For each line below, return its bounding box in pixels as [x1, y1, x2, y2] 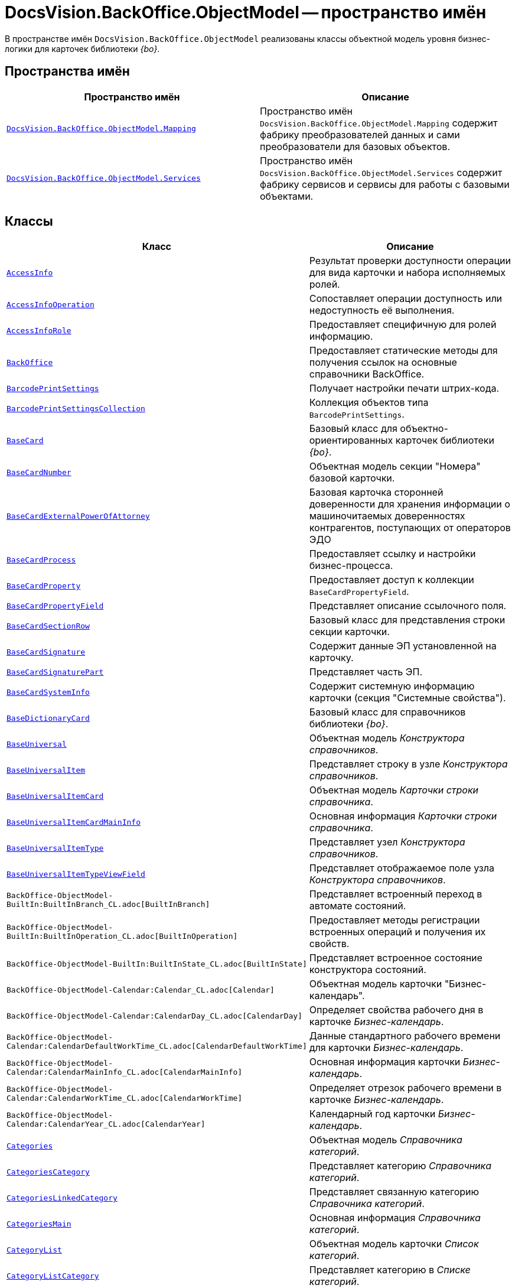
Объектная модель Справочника [309, 1134, 462, 1146]
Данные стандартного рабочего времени [309, 1030, 501, 1042]
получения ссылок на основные [309, 356, 457, 369]
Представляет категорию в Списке [309, 1264, 471, 1276]
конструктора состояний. [309, 964, 426, 976]
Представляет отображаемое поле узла [309, 862, 494, 874]
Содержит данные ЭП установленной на [309, 640, 497, 652]
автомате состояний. [309, 900, 406, 912]
